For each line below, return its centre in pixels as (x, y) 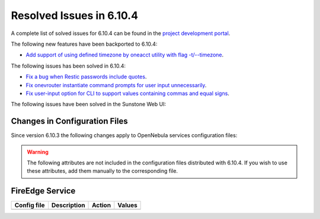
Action (102, 205)
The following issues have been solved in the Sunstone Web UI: (88, 104)
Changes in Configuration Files (69, 121)
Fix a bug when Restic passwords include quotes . (86, 77)
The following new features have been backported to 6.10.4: (84, 44)
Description (68, 205)
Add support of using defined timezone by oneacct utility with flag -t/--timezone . (125, 55)
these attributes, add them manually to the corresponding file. (102, 171)
